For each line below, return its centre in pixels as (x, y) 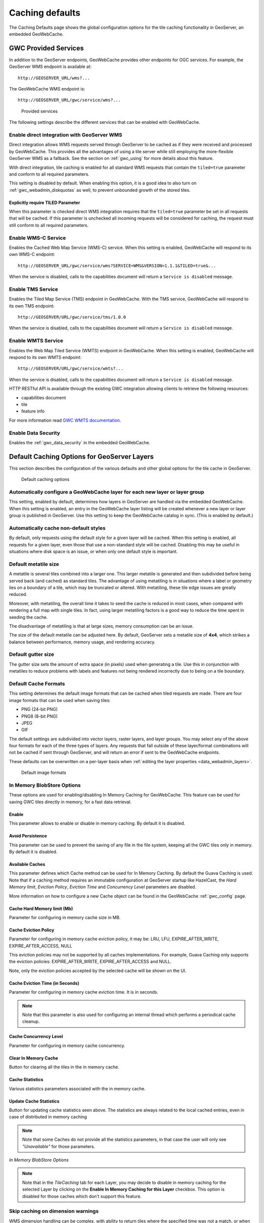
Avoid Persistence (28, 836)
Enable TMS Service (33, 289)
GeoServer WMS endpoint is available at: (50, 67)
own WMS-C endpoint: (32, 254)
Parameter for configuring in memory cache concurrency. (67, 1045)
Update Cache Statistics (34, 1101)
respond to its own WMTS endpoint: (45, 357)
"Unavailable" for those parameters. (59, 1146)
